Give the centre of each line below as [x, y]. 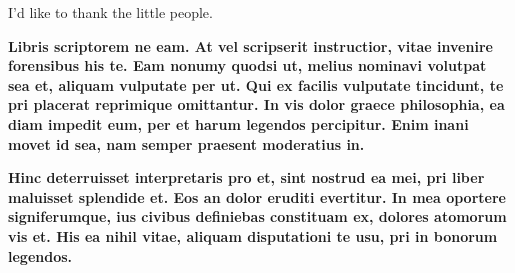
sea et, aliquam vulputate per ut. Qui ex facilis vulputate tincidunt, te [256, 84]
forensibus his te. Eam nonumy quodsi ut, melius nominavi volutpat [247, 65]
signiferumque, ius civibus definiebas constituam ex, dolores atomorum [257, 216]
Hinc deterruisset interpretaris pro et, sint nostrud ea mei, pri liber [246, 177]
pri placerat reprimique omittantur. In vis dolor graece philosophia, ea [256, 104]
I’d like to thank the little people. [110, 12]
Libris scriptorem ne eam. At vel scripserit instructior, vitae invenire [250, 45]
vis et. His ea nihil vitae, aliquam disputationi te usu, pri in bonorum [253, 235]
